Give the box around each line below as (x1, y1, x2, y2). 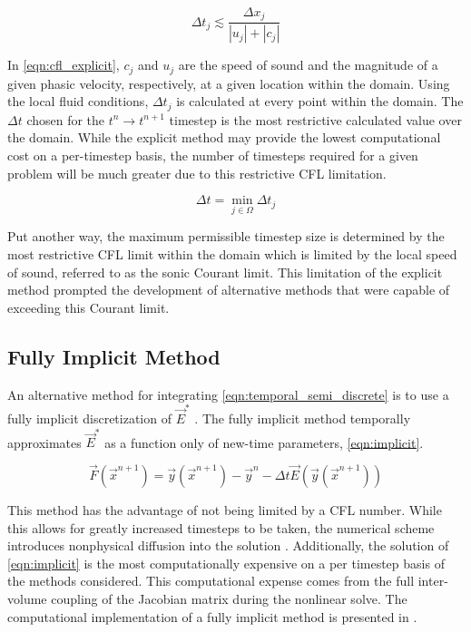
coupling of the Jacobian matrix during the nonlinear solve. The (51, 589, 407, 608)
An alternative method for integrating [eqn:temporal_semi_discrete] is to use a (7, 384, 449, 404)
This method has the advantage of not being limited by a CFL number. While (7, 501, 442, 520)
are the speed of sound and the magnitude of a (178, 55, 438, 74)
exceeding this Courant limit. (7, 297, 170, 316)
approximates (7, 433, 82, 452)
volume (7, 589, 47, 608)
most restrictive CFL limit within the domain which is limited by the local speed (7, 245, 457, 264)
